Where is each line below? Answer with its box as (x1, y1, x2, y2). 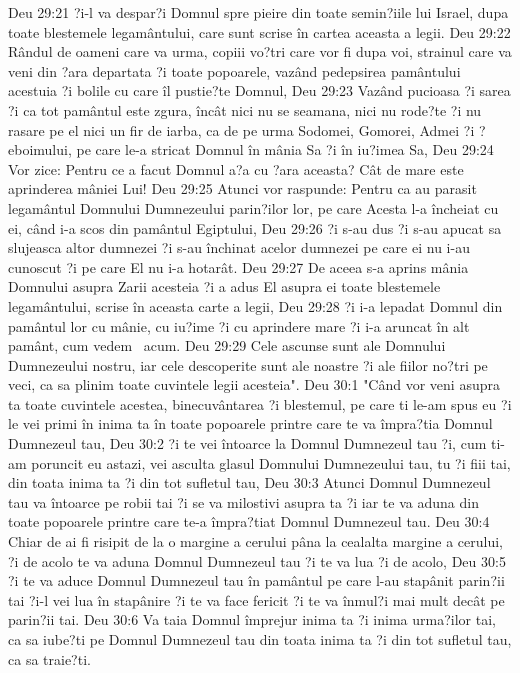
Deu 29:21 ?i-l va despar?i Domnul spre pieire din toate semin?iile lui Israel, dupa (8, 2, 509, 22)
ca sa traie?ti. (8, 648, 91, 669)
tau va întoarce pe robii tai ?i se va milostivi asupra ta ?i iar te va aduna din (8, 491, 479, 512)
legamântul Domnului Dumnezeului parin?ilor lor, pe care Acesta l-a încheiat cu (8, 197, 499, 218)
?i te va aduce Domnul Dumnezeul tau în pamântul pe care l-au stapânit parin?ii (8, 570, 505, 591)
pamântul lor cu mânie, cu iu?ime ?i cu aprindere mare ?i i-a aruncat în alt (8, 315, 470, 336)
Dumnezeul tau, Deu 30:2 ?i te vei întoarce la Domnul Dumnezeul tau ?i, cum (8, 433, 487, 454)
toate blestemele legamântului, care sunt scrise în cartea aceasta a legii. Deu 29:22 (8, 21, 511, 42)
